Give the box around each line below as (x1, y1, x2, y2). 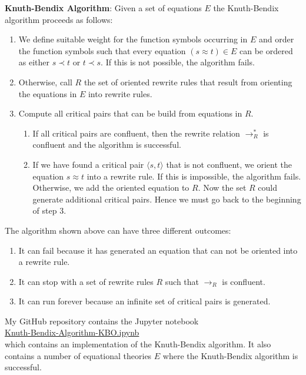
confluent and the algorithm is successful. (32, 138, 181, 151)
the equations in (18, 87, 77, 99)
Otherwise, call (18, 75, 72, 88)
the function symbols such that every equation (18, 44, 186, 57)
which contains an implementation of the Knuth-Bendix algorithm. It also (5, 338, 271, 350)
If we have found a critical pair (32, 158, 144, 170)
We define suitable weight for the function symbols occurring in (18, 33, 248, 45)
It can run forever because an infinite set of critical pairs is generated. (18, 295, 271, 307)
